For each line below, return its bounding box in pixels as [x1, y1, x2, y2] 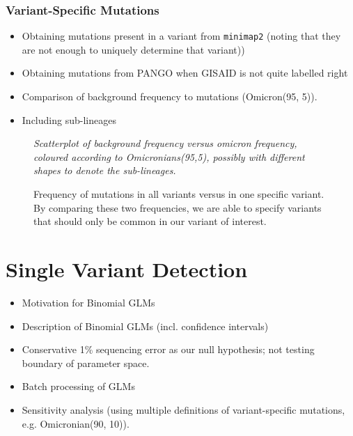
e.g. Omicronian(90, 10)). [22, 416, 130, 430]
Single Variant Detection [6, 255, 248, 283]
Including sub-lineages [22, 112, 116, 127]
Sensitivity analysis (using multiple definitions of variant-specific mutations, [22, 402, 345, 416]
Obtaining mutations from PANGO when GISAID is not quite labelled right [22, 65, 348, 80]
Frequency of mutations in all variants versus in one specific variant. [33, 187, 324, 201]
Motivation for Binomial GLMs [22, 295, 155, 309]
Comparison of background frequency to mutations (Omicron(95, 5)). [22, 89, 317, 104]
